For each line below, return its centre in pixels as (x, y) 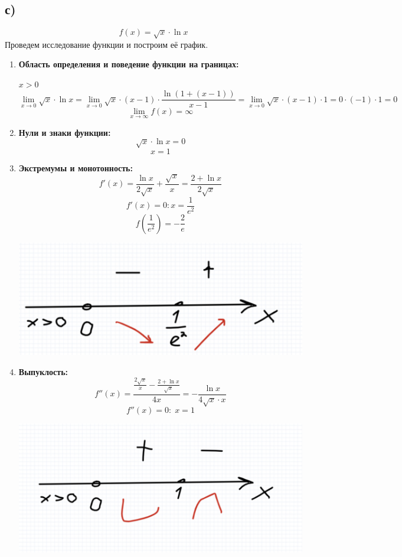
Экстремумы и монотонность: (76, 167)
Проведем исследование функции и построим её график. (107, 44)
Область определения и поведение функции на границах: (129, 64)
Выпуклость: (43, 371)
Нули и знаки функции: (65, 132)
